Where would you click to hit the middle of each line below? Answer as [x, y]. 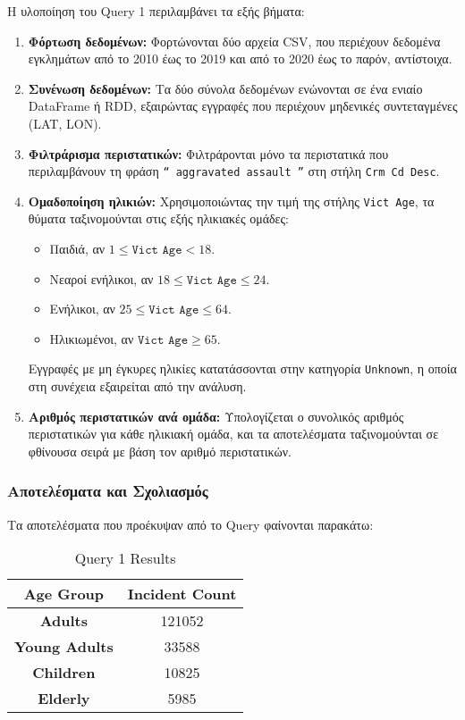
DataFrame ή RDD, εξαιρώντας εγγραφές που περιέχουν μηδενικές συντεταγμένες [243, 106]
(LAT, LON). [65, 123]
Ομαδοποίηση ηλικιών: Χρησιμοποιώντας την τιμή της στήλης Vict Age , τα [231, 201]
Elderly [64, 699]
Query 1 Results [125, 558]
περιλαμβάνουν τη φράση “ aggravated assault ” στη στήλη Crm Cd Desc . [234, 171]
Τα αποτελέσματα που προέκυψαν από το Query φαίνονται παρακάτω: [190, 524]
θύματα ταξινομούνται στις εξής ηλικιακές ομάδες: [158, 218]
